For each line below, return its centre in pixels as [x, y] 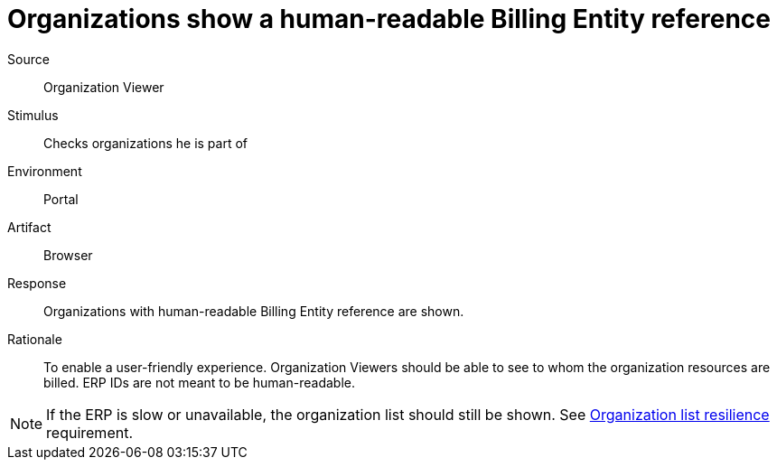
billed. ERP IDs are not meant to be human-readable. [199, 382]
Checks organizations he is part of [146, 143]
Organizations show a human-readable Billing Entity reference [389, 19]
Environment [45, 171]
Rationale [35, 339]
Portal [61, 199]
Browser [68, 255]
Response [37, 283]
